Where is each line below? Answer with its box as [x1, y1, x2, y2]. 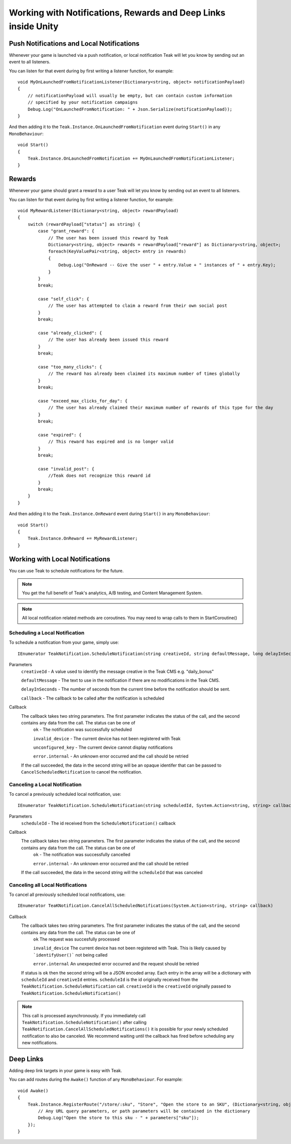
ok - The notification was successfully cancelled [33, 852, 130, 858]
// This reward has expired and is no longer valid [48, 439, 174, 444]
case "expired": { [38, 432, 82, 437]
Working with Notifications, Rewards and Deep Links [9, 7, 226, 18]
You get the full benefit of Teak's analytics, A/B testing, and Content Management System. [22, 590, 203, 596]
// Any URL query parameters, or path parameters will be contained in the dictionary [38, 1108, 251, 1114]
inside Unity [9, 21, 59, 32]
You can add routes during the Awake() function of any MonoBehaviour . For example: [9, 1077, 183, 1082]
